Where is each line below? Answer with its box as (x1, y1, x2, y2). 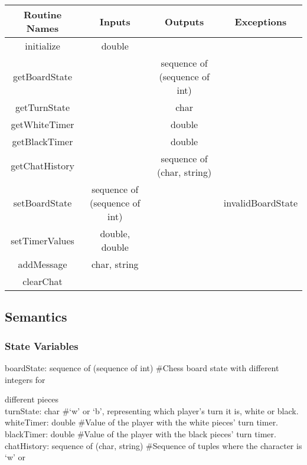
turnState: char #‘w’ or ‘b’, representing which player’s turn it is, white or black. (5, 404, 299, 417)
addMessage (18, 257, 67, 271)
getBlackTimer (12, 135, 73, 148)
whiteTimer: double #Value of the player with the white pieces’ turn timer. (5, 416, 279, 428)
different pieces (5, 393, 59, 405)
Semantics (5, 307, 67, 326)
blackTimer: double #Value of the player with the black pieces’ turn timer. (5, 427, 276, 440)
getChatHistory (11, 158, 74, 172)
